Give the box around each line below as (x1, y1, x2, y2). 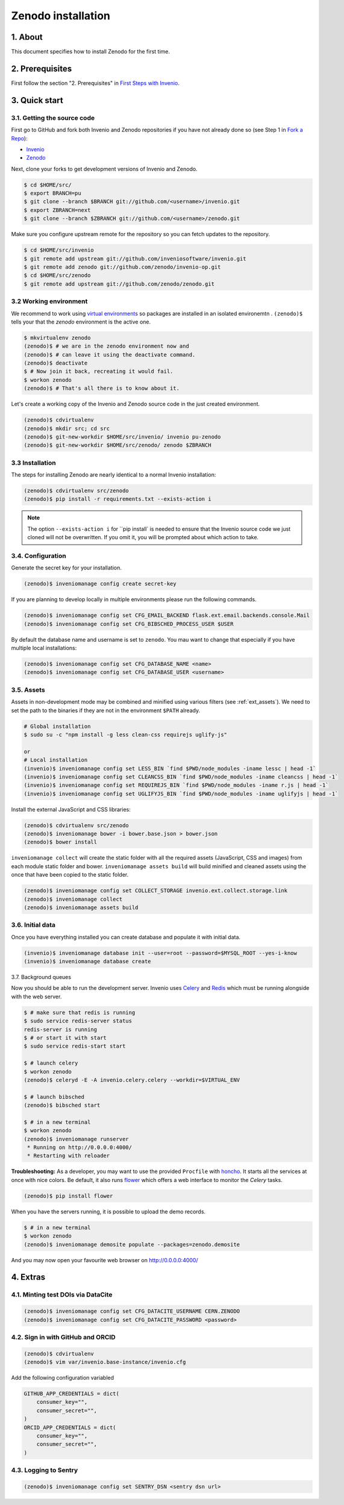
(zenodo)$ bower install (23, 839, 98, 846)
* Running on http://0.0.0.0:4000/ (27, 1144, 133, 1151)
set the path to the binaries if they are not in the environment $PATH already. (11, 707, 201, 714)
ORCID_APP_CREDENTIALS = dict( (23, 1424, 117, 1431)
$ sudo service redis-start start (23, 1043, 126, 1050)
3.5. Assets (11, 686, 45, 694)
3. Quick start (11, 95, 63, 105)
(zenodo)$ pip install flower (23, 1192, 113, 1199)
